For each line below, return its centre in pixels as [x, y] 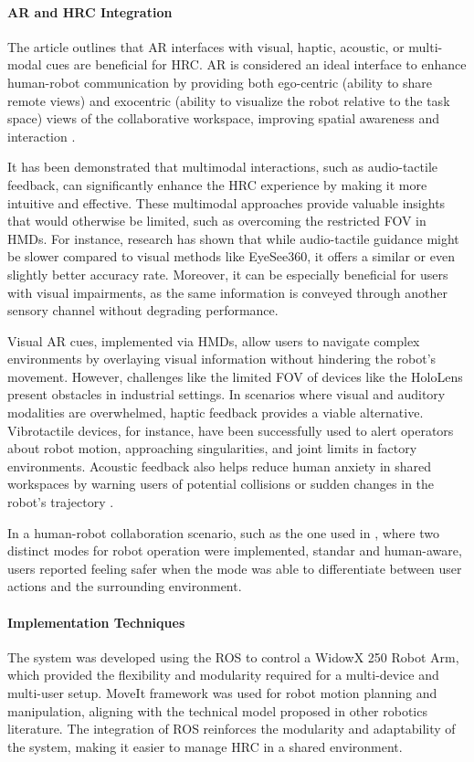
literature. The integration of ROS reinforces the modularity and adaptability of [232, 729]
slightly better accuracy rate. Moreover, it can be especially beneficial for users [228, 274]
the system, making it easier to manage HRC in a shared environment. [205, 746]
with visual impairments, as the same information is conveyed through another [227, 292]
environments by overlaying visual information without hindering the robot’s [222, 359]
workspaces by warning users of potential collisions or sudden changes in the [221, 484]
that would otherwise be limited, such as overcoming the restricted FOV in [217, 221]
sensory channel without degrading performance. [143, 310]
